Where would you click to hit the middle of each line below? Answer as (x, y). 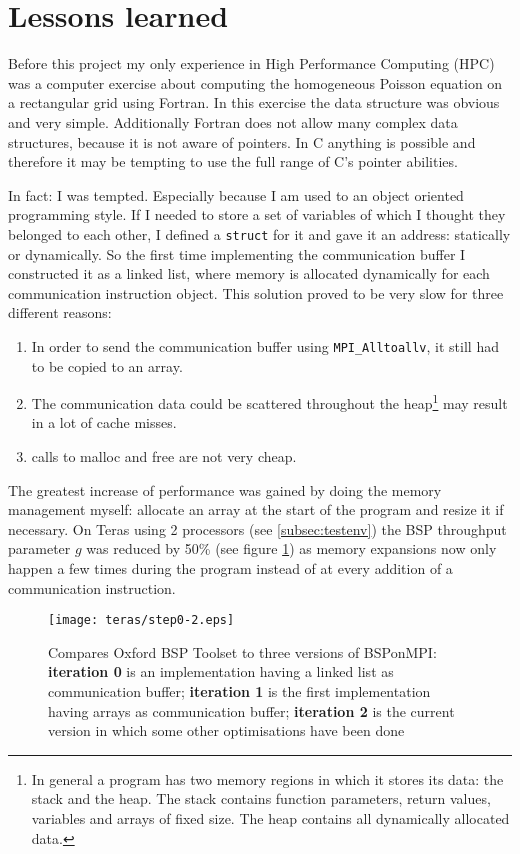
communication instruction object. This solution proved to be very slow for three (256, 292)
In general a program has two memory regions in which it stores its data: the (267, 778)
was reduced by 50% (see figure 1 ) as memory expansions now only (291, 548)
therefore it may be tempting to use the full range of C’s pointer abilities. (233, 161)
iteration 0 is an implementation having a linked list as (221, 671)
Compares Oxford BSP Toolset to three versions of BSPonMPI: (242, 651)
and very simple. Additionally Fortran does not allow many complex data (233, 121)
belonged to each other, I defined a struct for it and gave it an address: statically (259, 233)
